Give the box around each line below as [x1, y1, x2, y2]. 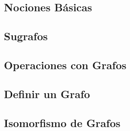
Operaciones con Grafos [4, 57, 127, 72]
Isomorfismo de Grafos [4, 115, 121, 130]
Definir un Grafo [4, 86, 90, 101]
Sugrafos [4, 28, 48, 44]
